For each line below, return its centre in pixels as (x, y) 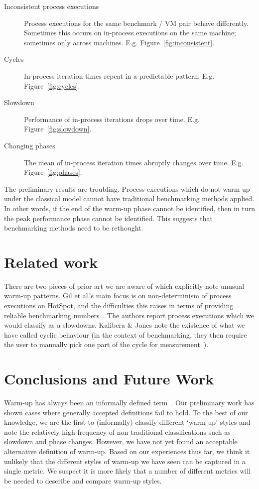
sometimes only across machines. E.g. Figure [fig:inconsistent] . (119, 42)
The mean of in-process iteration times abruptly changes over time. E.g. (134, 162)
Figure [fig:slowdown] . (58, 129)
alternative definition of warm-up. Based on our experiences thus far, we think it (127, 451)
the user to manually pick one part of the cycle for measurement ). (106, 344)
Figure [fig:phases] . (53, 172)
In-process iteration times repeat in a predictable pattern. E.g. (119, 75)
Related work (51, 262)
